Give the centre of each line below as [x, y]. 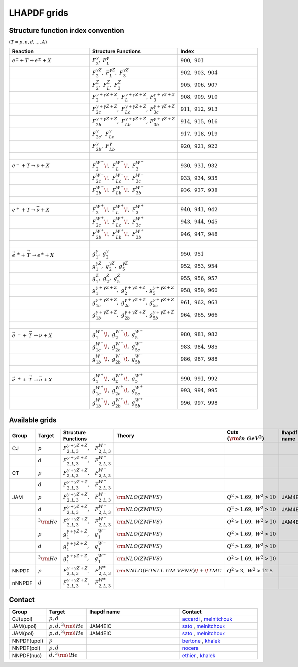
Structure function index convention [67, 31]
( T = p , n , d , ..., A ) [28, 42]
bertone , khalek [201, 641]
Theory [125, 435]
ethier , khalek [199, 655]
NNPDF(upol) [28, 641]
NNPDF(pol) [26, 648]
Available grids [33, 420]
